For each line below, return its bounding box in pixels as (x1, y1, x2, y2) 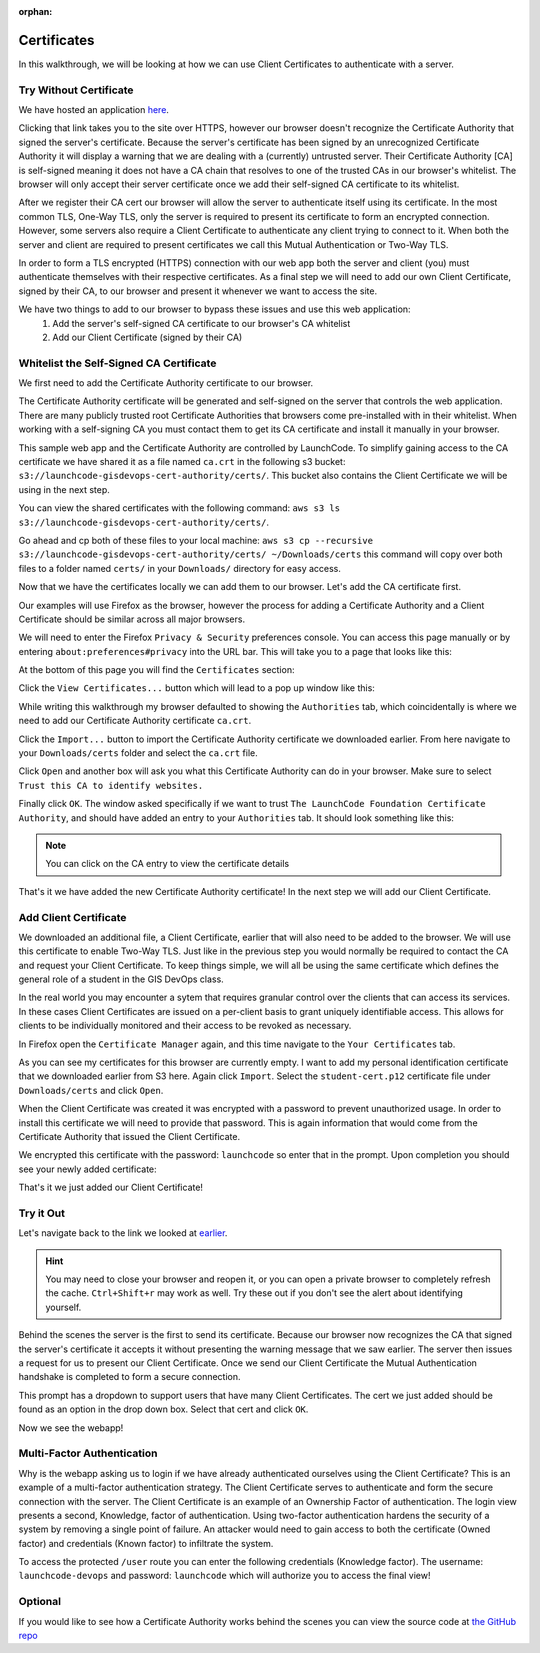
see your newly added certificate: (18, 1163, 157, 1175)
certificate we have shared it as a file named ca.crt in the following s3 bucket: (18, 456, 346, 467)
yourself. (45, 1301, 82, 1313)
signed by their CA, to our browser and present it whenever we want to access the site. (18, 285, 378, 297)
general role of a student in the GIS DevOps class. (18, 973, 224, 985)
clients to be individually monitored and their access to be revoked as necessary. (18, 1020, 352, 1032)
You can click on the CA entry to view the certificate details (45, 858, 290, 870)
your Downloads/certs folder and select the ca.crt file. (18, 747, 259, 759)
